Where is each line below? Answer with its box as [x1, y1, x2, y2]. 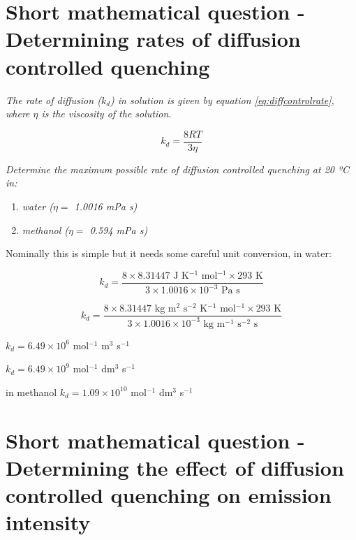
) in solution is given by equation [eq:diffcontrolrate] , [110, 92, 334, 107]
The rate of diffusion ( [6, 92, 101, 107]
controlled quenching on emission [6, 481, 332, 509]
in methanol [6, 384, 57, 399]
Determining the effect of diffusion [6, 453, 344, 481]
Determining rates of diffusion [6, 24, 301, 53]
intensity [6, 508, 91, 537]
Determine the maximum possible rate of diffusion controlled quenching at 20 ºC [6, 161, 350, 176]
